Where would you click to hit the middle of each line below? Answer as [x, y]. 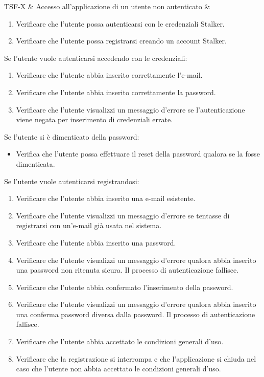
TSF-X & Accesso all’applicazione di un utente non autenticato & [107, 6]
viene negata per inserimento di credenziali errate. [94, 119]
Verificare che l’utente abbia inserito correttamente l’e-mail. [109, 75]
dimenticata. [35, 163]
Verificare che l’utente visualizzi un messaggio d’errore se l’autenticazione [130, 109]
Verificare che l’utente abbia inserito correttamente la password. [116, 92]
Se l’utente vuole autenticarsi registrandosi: [72, 181]
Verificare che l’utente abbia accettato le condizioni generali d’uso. [120, 341]
